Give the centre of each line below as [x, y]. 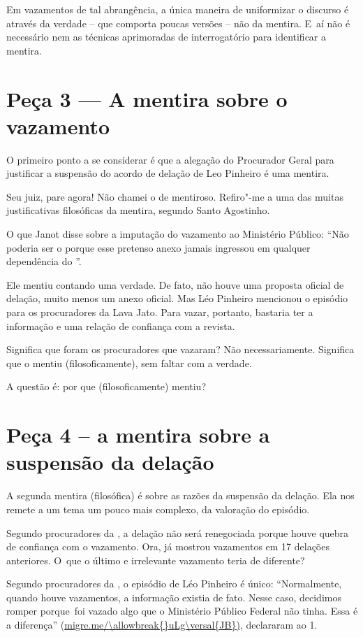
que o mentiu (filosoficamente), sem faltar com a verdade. [129, 363]
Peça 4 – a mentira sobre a [138, 435]
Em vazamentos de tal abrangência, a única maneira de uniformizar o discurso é [178, 9]
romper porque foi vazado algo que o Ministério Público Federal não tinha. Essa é [182, 611]
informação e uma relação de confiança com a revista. [121, 325]
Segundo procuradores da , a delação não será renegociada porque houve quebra [178, 532]
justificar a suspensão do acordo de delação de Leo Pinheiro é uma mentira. [168, 173]
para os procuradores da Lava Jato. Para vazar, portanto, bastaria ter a [160, 312]
